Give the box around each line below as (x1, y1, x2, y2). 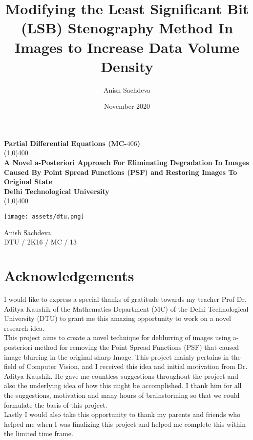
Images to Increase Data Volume (15, 37, 239, 57)
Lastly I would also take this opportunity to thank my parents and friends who (4, 409, 241, 419)
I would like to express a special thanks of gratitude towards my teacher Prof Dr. (4, 294, 247, 304)
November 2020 (104, 101, 150, 111)
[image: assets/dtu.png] (4, 213, 84, 220)
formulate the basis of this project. (4, 399, 107, 410)
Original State (4, 176, 52, 187)
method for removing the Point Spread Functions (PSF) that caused (34, 342, 239, 352)
